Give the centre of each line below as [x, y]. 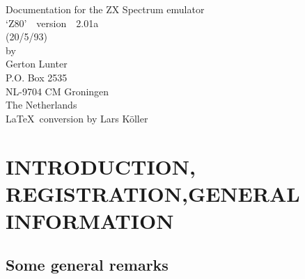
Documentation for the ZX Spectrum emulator [105, 9]
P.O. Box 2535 [37, 77]
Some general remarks [87, 265]
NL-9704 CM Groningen [57, 91]
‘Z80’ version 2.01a [52, 23]
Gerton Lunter [37, 64]
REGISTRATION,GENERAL [153, 193]
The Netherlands [41, 105]
